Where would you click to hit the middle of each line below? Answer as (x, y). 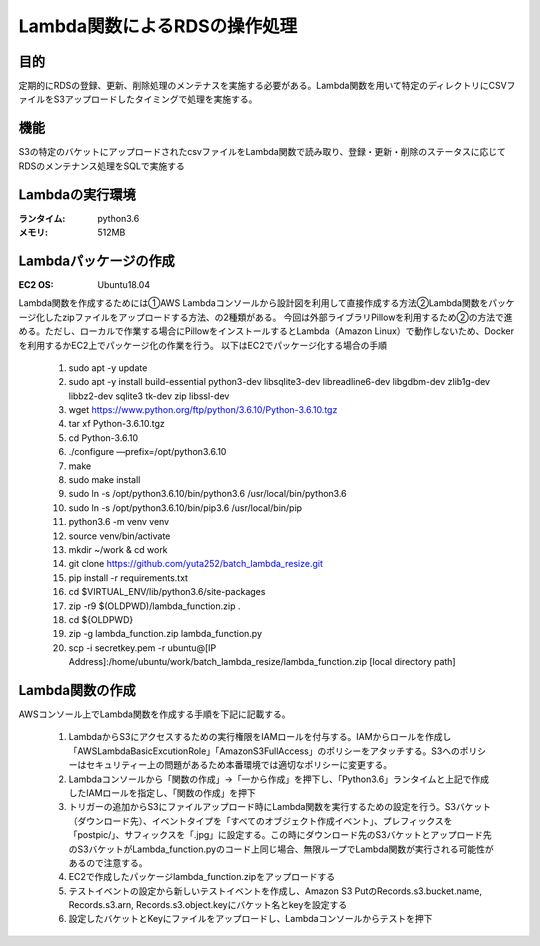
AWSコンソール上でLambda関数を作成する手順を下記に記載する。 (154, 714)
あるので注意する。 (108, 862)
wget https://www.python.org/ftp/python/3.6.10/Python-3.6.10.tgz (203, 410)
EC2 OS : (36, 284)
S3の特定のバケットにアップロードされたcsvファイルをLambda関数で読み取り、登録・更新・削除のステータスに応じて (262, 152)
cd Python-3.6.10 (103, 437)
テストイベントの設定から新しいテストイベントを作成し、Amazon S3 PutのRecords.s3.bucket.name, (275, 891)
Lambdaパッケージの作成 (96, 260)
